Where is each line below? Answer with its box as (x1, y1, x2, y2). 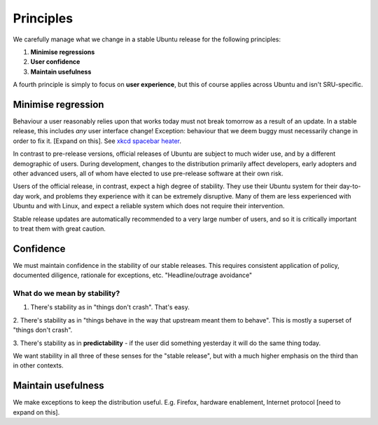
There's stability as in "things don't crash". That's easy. (30, 303, 190, 311)
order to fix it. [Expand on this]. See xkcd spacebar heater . (13, 137, 182, 145)
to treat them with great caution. (13, 224, 106, 233)
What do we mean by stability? (13, 288, 120, 298)
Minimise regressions (30, 48, 95, 56)
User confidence (30, 58, 80, 66)
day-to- (339, 182, 361, 191)
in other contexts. (13, 361, 64, 370)
